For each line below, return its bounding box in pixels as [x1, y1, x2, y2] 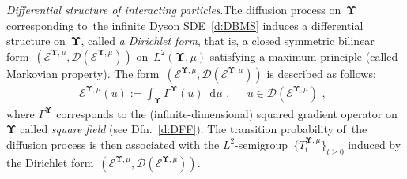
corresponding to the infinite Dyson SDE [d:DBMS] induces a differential [6, 17, 364, 33]
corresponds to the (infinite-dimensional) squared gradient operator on [56, 105, 398, 121]
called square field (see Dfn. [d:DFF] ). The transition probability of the [20, 121, 367, 137]
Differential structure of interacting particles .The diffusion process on [6, 2, 341, 17]
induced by [348, 136, 401, 152]
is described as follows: [266, 65, 376, 81]
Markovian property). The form [6, 65, 160, 81]
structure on [6, 32, 66, 49]
